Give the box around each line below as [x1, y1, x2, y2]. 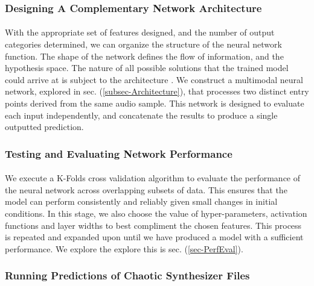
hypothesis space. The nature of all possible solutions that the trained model [5, 61, 289, 74]
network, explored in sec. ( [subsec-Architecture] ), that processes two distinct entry [5, 85, 309, 98]
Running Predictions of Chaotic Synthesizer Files [5, 268, 250, 283]
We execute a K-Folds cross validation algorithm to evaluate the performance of [5, 172, 301, 184]
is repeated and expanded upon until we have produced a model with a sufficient [5, 231, 304, 243]
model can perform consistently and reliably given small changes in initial [5, 195, 278, 208]
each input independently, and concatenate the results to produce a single [5, 108, 278, 121]
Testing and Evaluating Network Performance [5, 146, 232, 161]
